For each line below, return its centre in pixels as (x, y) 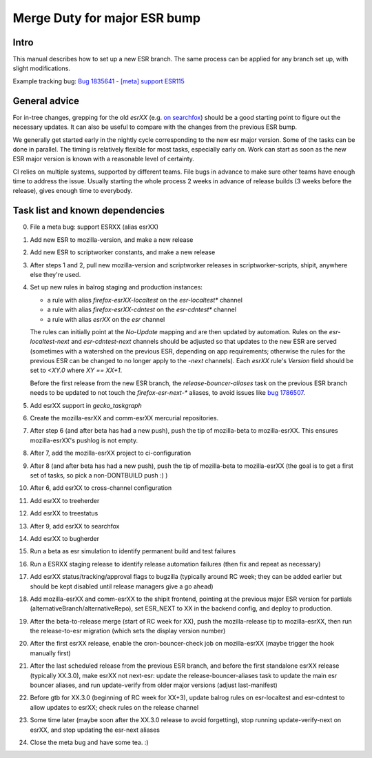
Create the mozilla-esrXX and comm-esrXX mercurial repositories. (124, 418)
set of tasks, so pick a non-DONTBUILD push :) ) (99, 475)
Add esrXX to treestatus (64, 513)
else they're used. (55, 274)
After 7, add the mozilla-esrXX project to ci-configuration (111, 453)
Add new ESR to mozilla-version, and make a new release (112, 239)
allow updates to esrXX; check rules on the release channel (114, 707)
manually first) (51, 653)
